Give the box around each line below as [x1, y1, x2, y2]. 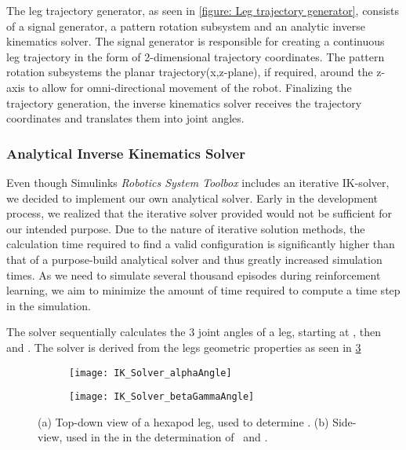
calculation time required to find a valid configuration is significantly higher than [6, 236, 395, 252]
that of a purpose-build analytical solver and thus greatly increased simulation [6, 251, 382, 267]
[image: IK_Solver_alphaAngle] [69, 367, 232, 379]
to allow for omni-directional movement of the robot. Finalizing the [28, 79, 352, 95]
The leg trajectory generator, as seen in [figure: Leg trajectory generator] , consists [6, 2, 400, 18]
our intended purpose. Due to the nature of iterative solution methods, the [6, 220, 365, 236]
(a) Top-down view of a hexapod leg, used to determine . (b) [38, 413, 329, 430]
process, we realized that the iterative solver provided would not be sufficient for [6, 205, 393, 221]
